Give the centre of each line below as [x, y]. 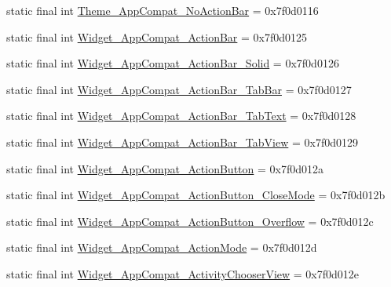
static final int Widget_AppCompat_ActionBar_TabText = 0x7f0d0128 [181, 116]
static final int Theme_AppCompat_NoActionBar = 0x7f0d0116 [163, 10]
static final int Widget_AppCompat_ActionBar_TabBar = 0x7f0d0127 [179, 89]
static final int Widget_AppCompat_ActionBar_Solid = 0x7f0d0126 [173, 63]
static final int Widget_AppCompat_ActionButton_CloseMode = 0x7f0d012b [196, 195]
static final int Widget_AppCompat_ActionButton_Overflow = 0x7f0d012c [190, 221]
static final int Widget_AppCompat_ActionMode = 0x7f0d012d [162, 247]
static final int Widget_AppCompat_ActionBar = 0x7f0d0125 [157, 36]
